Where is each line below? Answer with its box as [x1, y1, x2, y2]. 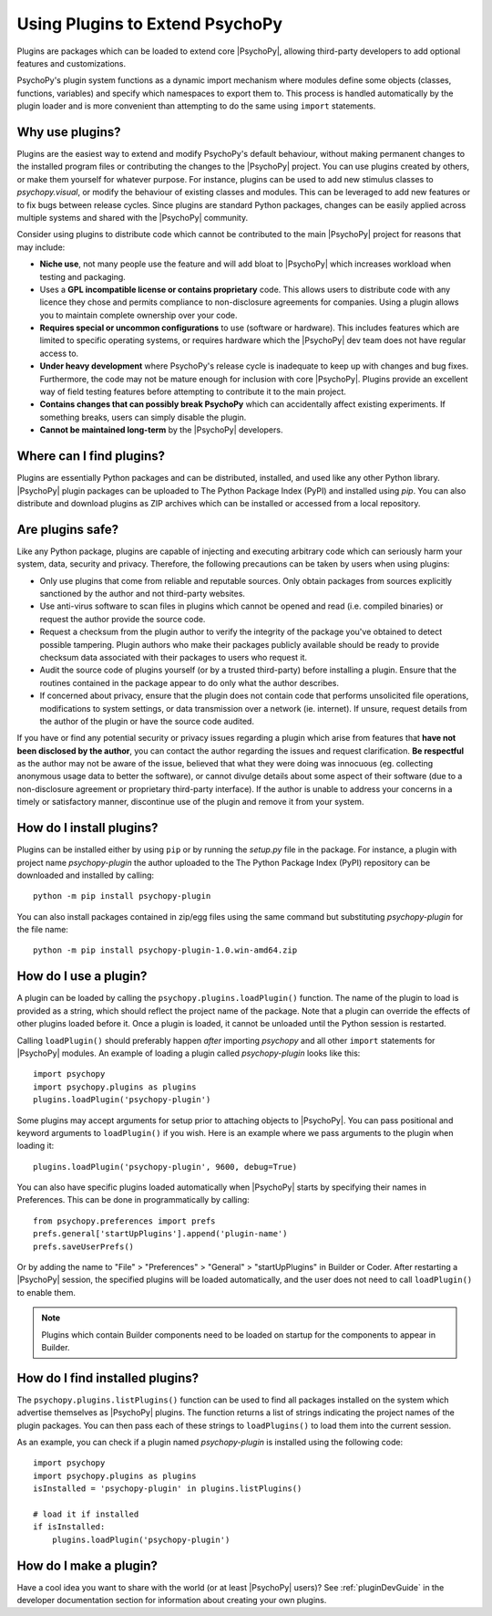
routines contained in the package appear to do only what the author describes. [39, 677, 340, 688]
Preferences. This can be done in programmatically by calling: [16, 1194, 250, 1205]
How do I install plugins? [16, 820, 159, 836]
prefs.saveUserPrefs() [33, 1241, 135, 1252]
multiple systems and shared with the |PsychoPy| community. [16, 212, 249, 223]
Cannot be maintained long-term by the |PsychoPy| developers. [39, 424, 283, 435]
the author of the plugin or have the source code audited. [39, 715, 255, 726]
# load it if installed [33, 1509, 139, 1519]
